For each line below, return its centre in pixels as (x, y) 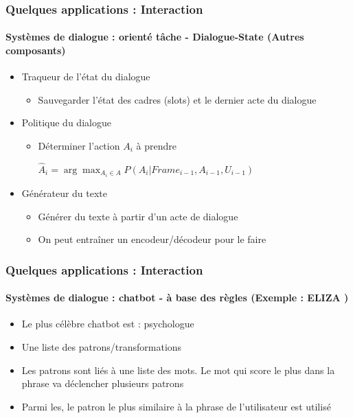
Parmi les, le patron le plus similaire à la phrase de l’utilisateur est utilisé (176, 406)
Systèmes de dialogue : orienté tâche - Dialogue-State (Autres (155, 37)
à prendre (156, 146)
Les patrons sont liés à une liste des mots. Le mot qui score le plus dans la (178, 370)
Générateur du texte (65, 193)
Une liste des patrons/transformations (102, 346)
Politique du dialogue (66, 123)
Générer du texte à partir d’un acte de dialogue (138, 216)
